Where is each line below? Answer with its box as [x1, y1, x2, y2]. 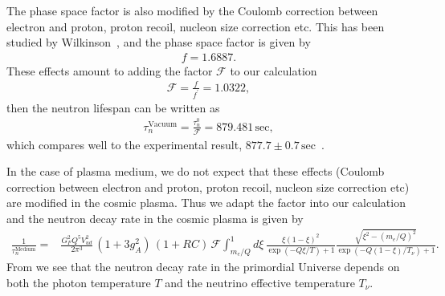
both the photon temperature [6, 274, 151, 290]
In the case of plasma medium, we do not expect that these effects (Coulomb [6, 163, 385, 180]
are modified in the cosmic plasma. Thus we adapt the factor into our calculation [6, 194, 406, 211]
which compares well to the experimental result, [6, 136, 243, 152]
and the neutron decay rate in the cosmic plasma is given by [6, 209, 304, 226]
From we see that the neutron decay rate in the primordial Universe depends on [6, 258, 400, 275]
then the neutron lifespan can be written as [6, 99, 220, 116]
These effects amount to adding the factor [6, 62, 213, 79]
